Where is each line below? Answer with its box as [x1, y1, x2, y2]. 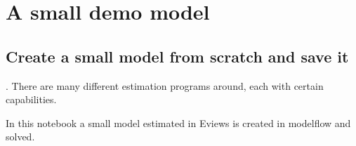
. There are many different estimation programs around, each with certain [6, 78, 324, 93]
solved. [6, 129, 35, 144]
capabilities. [6, 92, 57, 107]
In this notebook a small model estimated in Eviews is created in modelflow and [6, 115, 351, 130]
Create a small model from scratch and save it [6, 45, 349, 67]
